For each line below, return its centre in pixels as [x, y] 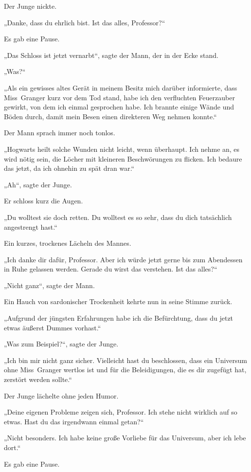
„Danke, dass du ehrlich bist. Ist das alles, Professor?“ [85, 22]
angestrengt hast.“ [31, 227]
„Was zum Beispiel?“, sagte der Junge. [61, 344]
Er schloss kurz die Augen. [44, 201]
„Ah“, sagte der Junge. [38, 184]
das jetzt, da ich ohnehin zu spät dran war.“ [69, 168]
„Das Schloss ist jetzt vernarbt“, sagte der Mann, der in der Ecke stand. [111, 55]
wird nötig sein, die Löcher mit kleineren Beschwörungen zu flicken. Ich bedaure [123, 158]
